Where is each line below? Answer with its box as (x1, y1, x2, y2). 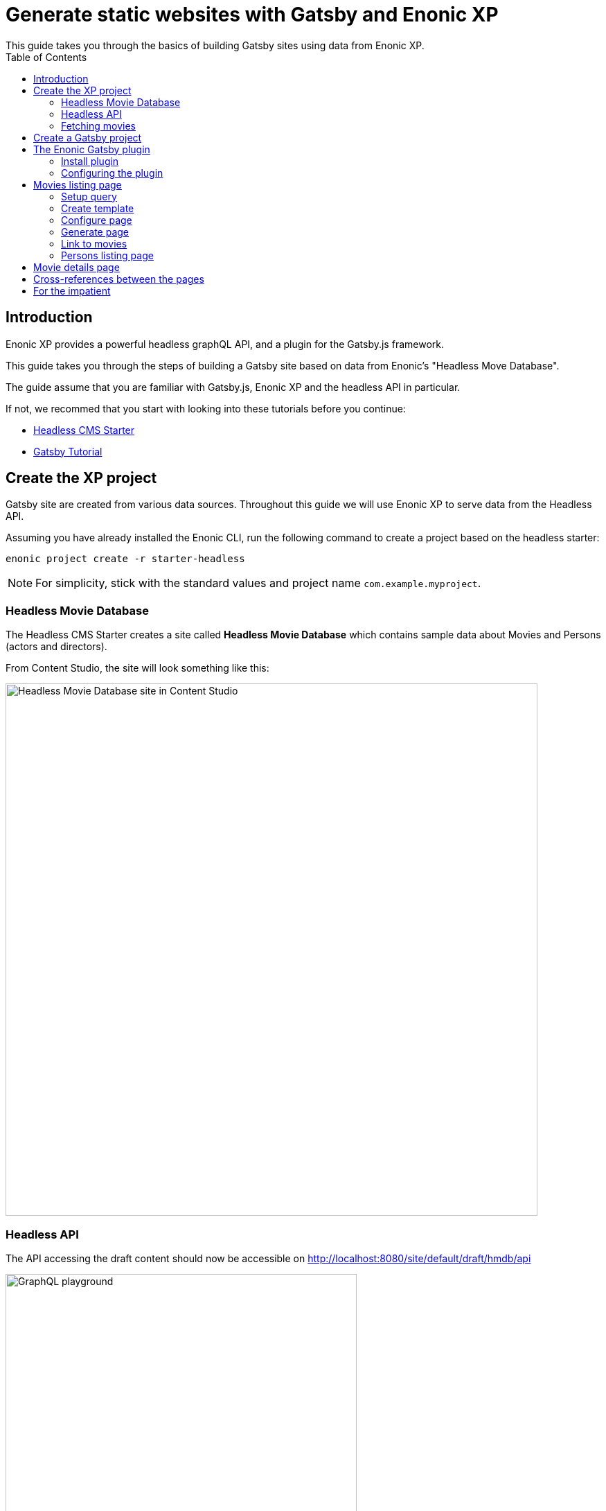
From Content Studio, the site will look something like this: (6, 662, 269, 674)
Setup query (61, 190, 117, 202)
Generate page (61, 225, 130, 238)
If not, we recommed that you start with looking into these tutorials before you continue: (6, 402, 406, 414)
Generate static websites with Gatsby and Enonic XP (6, 3, 499, 26)
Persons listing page (61, 249, 154, 261)
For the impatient (33, 284, 111, 297)
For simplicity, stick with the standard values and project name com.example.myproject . (35, 576, 481, 591)
